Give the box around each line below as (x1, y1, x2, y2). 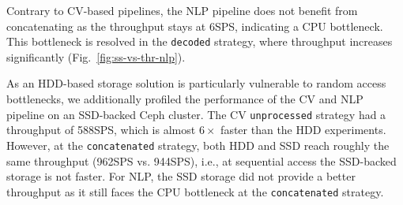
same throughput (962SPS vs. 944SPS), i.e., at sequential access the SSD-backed (6, 152, 397, 169)
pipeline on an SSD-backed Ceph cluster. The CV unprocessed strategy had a (6, 106, 386, 122)
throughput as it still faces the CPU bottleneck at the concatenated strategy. (6, 183, 384, 199)
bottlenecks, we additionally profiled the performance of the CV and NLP (6, 91, 363, 107)
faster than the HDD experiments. (220, 121, 386, 138)
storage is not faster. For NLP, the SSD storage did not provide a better (6, 168, 356, 184)
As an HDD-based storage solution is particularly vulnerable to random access (6, 75, 386, 91)
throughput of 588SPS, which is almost (6, 121, 196, 138)
